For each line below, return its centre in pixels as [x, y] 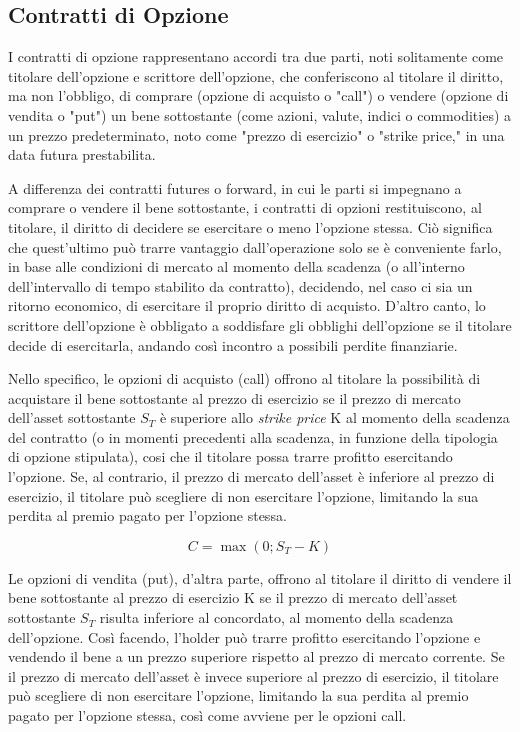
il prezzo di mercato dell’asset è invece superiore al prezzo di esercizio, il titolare [253, 675]
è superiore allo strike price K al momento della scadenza [334, 417]
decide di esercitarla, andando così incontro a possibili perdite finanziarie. [233, 344]
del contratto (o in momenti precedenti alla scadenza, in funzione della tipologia [253, 436]
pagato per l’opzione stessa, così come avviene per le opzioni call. [207, 715]
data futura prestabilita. [82, 154]
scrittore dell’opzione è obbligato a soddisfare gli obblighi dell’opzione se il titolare [260, 324]
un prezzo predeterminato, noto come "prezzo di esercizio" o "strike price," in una [256, 134]
